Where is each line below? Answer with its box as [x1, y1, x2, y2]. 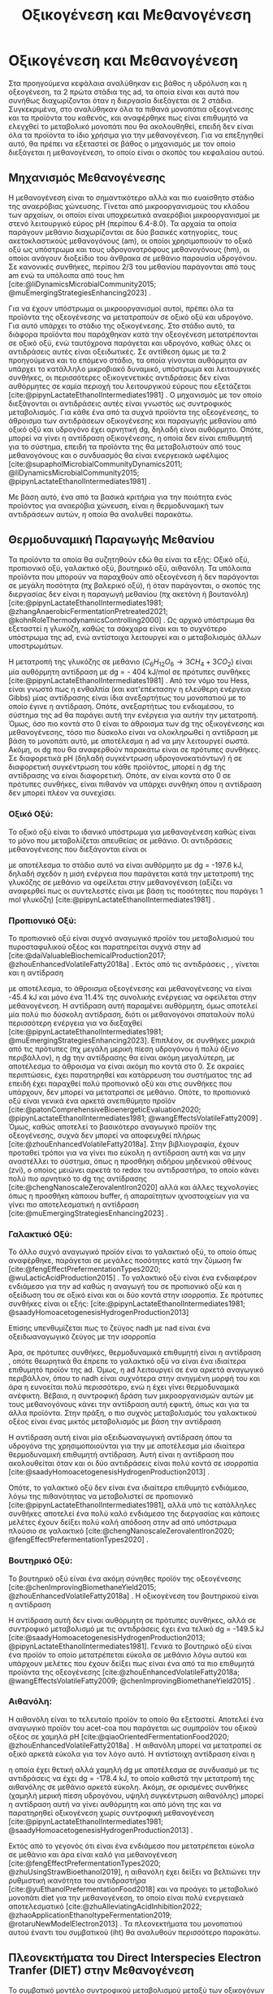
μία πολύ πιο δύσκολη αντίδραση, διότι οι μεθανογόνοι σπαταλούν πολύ [8, 1009, 255, 1019]
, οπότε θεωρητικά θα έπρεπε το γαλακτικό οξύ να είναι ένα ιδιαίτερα [8, 1356, 246, 1366]
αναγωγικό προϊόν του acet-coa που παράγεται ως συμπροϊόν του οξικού [8, 1722, 258, 1733]
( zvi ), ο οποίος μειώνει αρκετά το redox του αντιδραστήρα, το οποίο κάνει [8, 1165, 259, 1174]
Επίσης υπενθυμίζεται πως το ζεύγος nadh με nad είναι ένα [8, 1323, 211, 1333]
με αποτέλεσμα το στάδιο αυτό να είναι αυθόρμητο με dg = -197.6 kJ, [8, 860, 244, 869]
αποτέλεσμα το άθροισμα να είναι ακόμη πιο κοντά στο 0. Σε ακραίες [8, 1061, 245, 1071]
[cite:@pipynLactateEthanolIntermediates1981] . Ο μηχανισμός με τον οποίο [8, 390, 262, 399]
